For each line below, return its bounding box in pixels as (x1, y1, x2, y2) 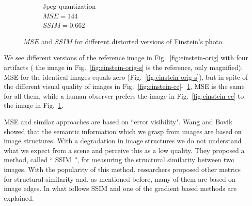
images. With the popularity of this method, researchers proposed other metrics (4, 164, 241, 174)
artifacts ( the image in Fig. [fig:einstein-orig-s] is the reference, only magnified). (4, 62, 243, 72)
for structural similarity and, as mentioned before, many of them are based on (4, 173, 236, 184)
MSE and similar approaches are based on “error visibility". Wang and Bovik (4, 116, 233, 126)
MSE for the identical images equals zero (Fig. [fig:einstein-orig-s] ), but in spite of (4, 71, 248, 82)
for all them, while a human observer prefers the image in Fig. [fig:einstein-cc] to (4, 90, 244, 101)
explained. (4, 192, 34, 203)
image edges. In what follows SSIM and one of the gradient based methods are (4, 183, 237, 193)
